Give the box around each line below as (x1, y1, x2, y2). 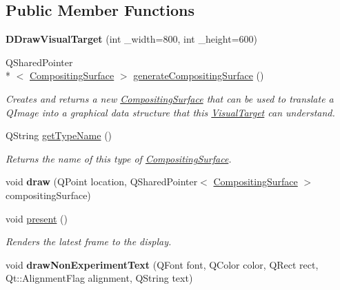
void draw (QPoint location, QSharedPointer (6, 174, 198, 189)
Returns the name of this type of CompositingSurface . (6, 151, 232, 165)
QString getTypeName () (6, 128, 112, 143)
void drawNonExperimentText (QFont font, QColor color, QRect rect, (6, 257, 319, 271)
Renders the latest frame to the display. (6, 234, 172, 249)
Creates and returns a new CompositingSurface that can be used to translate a (6, 91, 334, 105)
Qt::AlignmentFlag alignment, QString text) (6, 271, 193, 285)
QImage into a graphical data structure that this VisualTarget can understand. (6, 105, 335, 119)
